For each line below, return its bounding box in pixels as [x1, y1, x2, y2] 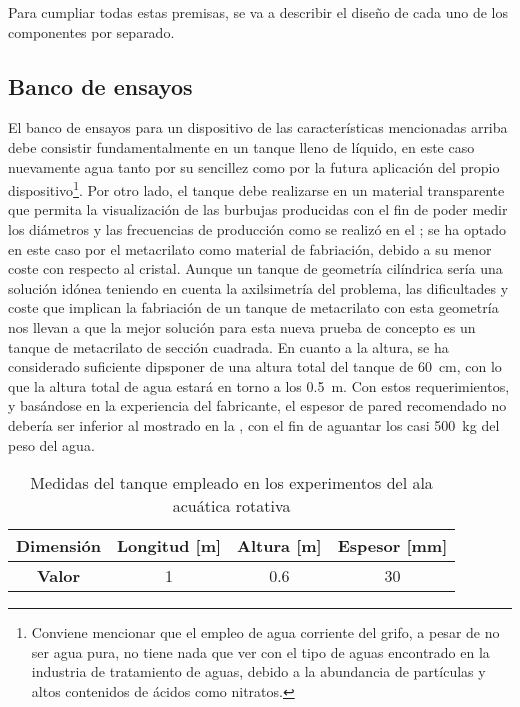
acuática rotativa [172, 494, 291, 518]
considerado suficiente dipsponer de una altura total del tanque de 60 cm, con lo [8, 356, 502, 377]
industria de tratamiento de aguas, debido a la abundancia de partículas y [31, 661, 486, 682]
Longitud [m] [117, 534, 222, 558]
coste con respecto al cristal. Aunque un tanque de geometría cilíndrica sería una [8, 258, 503, 279]
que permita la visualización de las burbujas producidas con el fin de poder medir [8, 199, 508, 220]
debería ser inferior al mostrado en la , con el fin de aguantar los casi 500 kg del [8, 414, 500, 435]
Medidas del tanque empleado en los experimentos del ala [30, 471, 433, 495]
